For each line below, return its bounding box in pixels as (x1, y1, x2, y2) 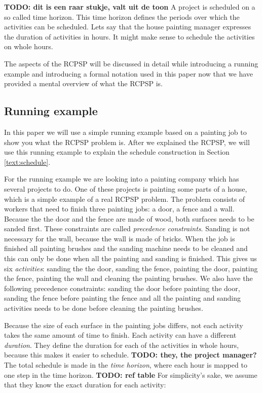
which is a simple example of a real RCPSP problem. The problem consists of (4, 193, 245, 204)
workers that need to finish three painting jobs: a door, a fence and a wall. (4, 203, 235, 214)
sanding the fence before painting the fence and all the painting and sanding (4, 293, 241, 303)
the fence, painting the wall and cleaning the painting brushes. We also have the (4, 273, 253, 283)
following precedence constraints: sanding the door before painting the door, (4, 282, 240, 293)
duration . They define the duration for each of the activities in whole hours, (4, 339, 239, 350)
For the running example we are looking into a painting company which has (4, 173, 239, 184)
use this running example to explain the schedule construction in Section (4, 147, 230, 157)
